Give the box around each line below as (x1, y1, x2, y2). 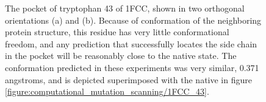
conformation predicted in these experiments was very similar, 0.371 (5, 61, 259, 73)
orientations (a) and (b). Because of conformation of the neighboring (5, 13, 262, 26)
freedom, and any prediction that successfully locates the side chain (5, 37, 257, 50)
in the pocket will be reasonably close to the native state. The (5, 49, 237, 62)
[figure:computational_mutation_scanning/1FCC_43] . (5, 85, 209, 98)
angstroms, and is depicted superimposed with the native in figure (5, 73, 252, 86)
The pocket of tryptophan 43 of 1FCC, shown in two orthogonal (5, 2, 245, 14)
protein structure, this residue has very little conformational (5, 25, 229, 38)
